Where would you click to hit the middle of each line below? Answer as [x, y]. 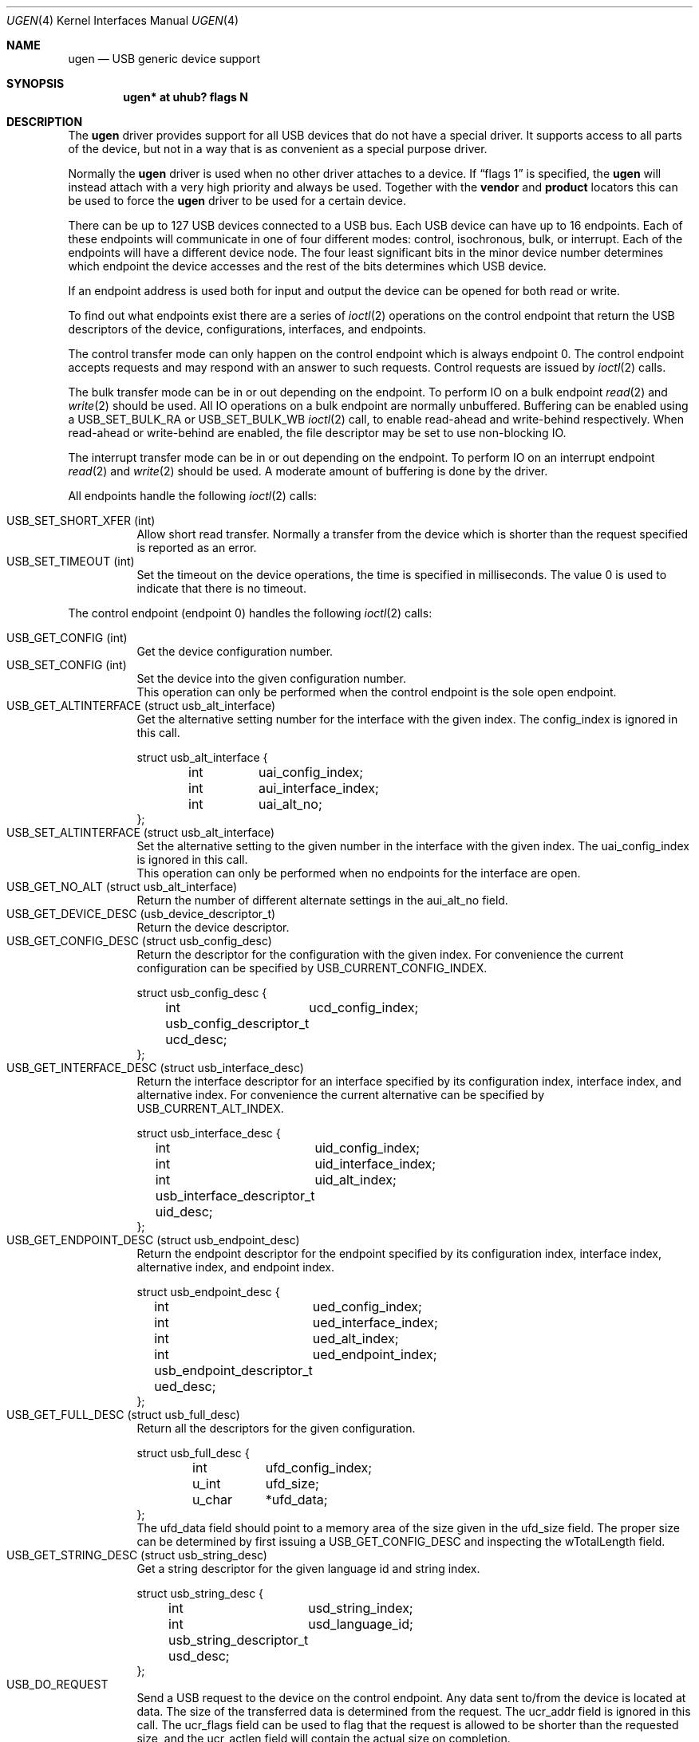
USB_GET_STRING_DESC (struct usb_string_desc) [137, 1555]
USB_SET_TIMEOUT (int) [71, 561]
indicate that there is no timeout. [221, 588]
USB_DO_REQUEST [57, 1684]
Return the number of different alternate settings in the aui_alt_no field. [322, 900]
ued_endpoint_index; [375, 1354]
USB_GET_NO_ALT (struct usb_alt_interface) [122, 887]
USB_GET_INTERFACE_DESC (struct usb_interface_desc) [155, 1068]
